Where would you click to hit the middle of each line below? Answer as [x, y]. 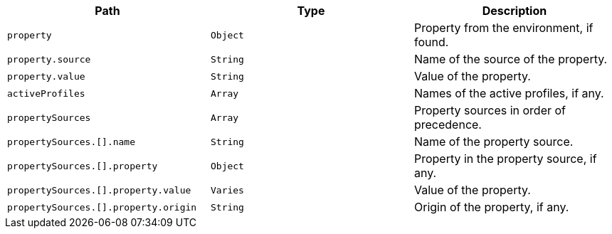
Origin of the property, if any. [491, 207]
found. [431, 42]
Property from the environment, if [503, 28]
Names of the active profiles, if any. [509, 93]
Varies [227, 190]
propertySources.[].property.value [99, 190]
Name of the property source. [494, 142]
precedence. [448, 124]
